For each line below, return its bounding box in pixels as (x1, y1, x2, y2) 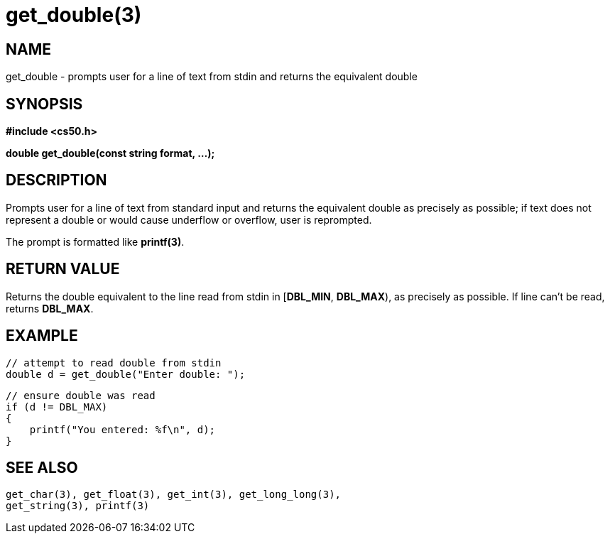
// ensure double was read (6, 389, 156, 401)
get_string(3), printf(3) (6, 500, 150, 512)
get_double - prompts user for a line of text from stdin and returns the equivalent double (6, 70, 418, 83)
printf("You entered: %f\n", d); (29, 423, 216, 435)
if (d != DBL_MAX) (6, 401, 108, 413)
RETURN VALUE (6, 260, 120, 278)
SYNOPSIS (6, 94, 83, 113)
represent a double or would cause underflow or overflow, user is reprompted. (6, 213, 372, 226)
